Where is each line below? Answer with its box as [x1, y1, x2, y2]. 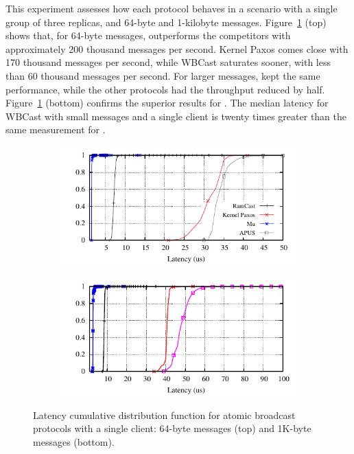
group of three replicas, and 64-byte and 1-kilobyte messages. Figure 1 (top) [5, 14, 327, 29]
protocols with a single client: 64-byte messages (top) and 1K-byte [33, 421, 311, 435]
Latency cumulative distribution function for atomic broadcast [33, 407, 296, 422]
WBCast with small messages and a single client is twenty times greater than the [5, 109, 347, 123]
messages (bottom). [33, 434, 115, 449]
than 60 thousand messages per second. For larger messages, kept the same [5, 68, 320, 82]
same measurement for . [5, 122, 106, 137]
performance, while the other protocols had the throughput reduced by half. [5, 82, 325, 96]
